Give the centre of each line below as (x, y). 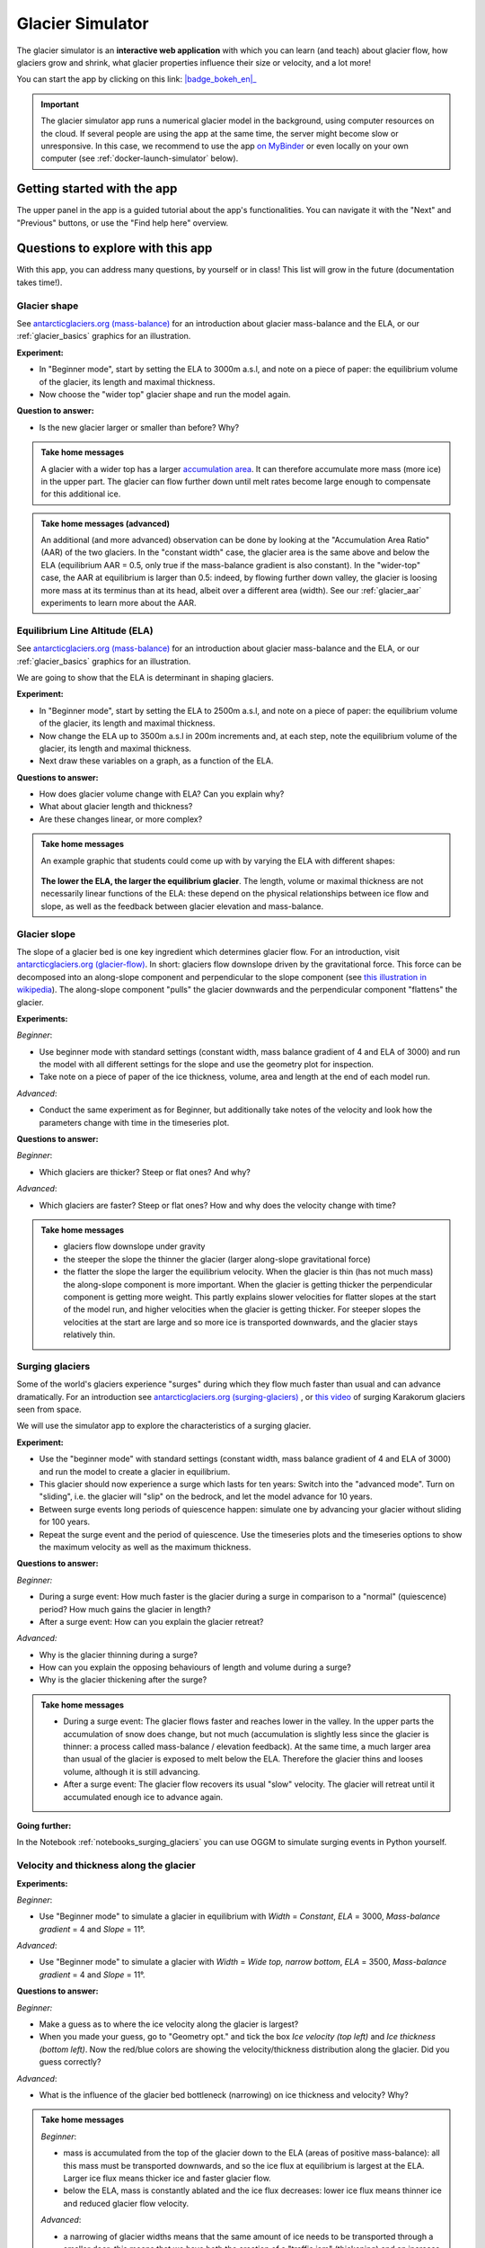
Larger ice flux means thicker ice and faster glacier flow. (167, 2178)
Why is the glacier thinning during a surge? (118, 1655)
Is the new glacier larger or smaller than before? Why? (139, 427)
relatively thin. (89, 1334)
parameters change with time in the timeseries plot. (134, 1122)
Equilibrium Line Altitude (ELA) (85, 630)
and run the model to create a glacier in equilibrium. (135, 1471)
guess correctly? (70, 2062)
